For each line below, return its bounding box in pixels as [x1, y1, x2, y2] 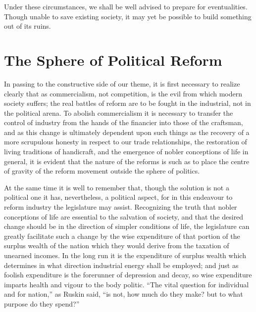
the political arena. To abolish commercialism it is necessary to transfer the [4, 107, 233, 118]
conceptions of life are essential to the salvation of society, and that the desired [4, 211, 244, 222]
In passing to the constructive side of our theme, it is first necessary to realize [4, 78, 240, 89]
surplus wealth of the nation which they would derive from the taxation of [4, 240, 229, 251]
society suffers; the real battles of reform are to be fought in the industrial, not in [4, 98, 251, 108]
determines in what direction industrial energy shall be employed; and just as [4, 260, 239, 270]
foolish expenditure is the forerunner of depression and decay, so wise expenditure [4, 269, 252, 280]
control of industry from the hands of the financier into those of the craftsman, [4, 117, 243, 128]
